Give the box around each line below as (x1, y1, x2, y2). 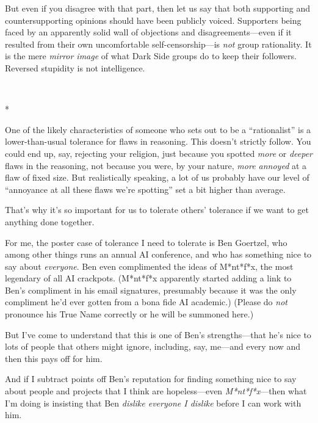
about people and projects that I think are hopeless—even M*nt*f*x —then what (5, 385, 307, 397)
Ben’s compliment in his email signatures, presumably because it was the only (5, 283, 297, 296)
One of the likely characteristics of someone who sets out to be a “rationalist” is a (5, 123, 311, 136)
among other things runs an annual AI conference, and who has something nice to (5, 248, 312, 261)
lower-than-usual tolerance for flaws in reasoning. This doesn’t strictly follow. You (5, 135, 311, 148)
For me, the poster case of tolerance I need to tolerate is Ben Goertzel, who (5, 236, 287, 248)
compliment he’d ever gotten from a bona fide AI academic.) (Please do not (5, 295, 287, 308)
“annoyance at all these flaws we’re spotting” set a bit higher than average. (5, 183, 286, 195)
